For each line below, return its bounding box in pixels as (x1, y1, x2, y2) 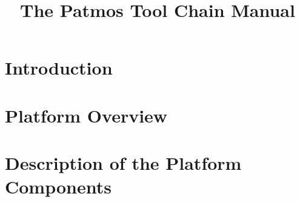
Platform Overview (5, 103, 168, 127)
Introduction (5, 55, 113, 80)
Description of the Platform (5, 150, 242, 175)
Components (5, 174, 112, 199)
